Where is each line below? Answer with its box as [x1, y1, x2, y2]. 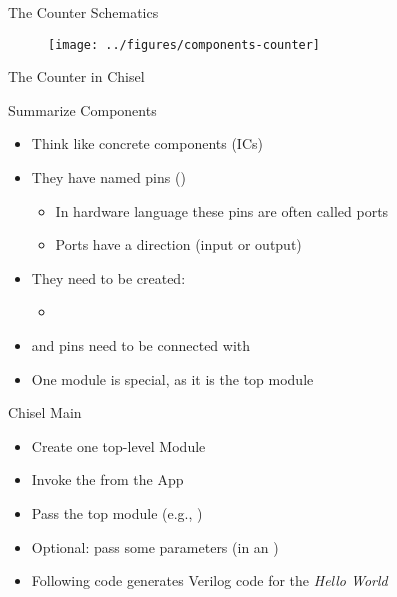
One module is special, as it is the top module [31, 368, 314, 389]
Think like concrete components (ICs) [31, 133, 263, 154]
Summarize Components [8, 99, 157, 120]
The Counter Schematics [8, 2, 159, 22]
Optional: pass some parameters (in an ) [31, 536, 279, 557]
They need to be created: [31, 267, 186, 288]
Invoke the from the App [31, 469, 184, 490]
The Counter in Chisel [8, 66, 145, 87]
